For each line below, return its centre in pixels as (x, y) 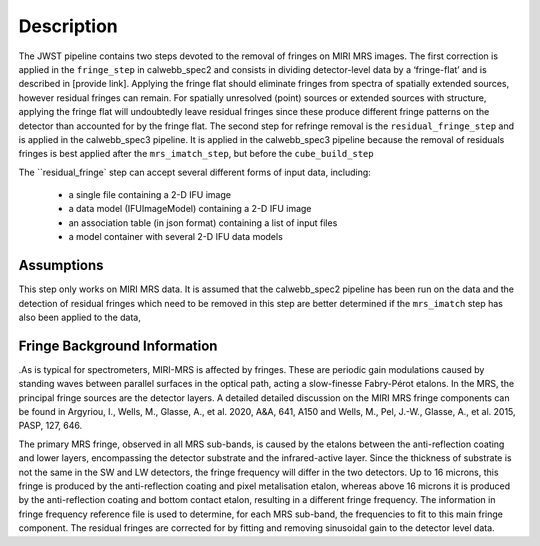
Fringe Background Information (118, 345)
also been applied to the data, (80, 317)
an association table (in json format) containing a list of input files (203, 222)
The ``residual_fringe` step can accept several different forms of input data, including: (195, 172)
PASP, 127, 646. (50, 426)
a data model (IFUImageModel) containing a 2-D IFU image (190, 209)
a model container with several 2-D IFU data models (176, 237)
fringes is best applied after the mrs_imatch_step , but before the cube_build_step (196, 154)
